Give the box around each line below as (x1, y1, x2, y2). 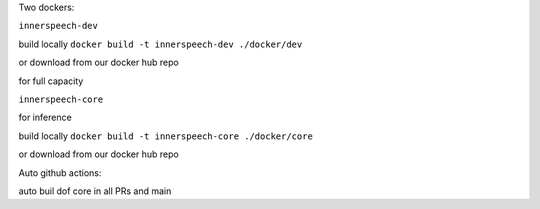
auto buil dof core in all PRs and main (18, 185, 172, 197)
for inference (18, 111, 72, 124)
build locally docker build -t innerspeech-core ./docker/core (18, 130, 314, 142)
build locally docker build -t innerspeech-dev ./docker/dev (18, 38, 303, 50)
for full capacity (18, 75, 84, 87)
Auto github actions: (18, 166, 102, 179)
